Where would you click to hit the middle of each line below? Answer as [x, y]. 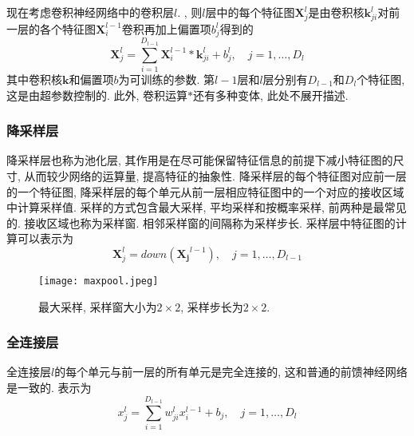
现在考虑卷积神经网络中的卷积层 [90, 12]
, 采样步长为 [212, 306]
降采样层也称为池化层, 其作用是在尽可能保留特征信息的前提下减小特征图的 [200, 160]
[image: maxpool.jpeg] [99, 281]
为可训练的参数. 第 [167, 79]
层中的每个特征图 [250, 12]
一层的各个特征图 [51, 28]
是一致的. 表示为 [49, 388]
